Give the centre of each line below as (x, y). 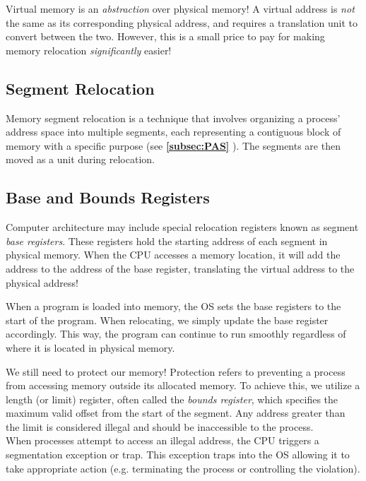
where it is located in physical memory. (90, 347)
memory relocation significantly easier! (89, 50)
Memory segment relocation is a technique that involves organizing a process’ (173, 118)
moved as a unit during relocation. (80, 159)
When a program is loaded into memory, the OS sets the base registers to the (173, 306)
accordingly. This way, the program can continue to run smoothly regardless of (176, 334)
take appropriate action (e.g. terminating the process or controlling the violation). (183, 468)
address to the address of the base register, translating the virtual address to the (180, 268)
